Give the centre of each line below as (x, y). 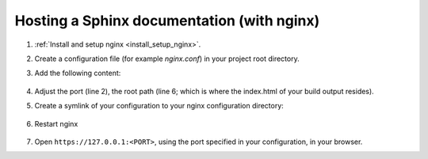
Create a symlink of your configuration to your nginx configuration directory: (159, 106)
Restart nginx (56, 123)
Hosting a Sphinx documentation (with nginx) (167, 21)
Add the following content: (78, 73)
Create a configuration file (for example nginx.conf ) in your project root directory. (167, 59)
